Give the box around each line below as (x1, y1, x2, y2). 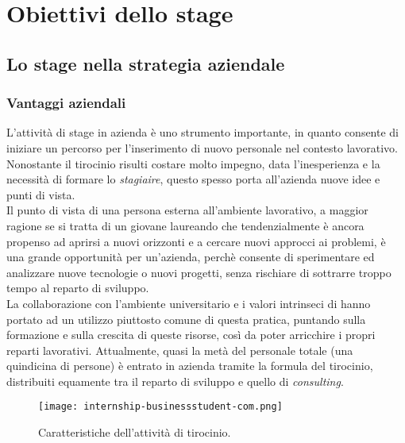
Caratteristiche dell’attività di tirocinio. (38, 424, 231, 441)
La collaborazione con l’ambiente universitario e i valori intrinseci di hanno (6, 295, 371, 311)
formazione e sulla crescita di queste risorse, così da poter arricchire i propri (6, 326, 376, 343)
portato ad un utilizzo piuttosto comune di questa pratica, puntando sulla (6, 310, 366, 327)
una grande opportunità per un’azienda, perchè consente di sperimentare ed (6, 248, 375, 265)
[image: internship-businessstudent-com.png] (38, 401, 283, 413)
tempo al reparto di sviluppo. (6, 279, 149, 296)
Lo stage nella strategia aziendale (6, 51, 285, 75)
